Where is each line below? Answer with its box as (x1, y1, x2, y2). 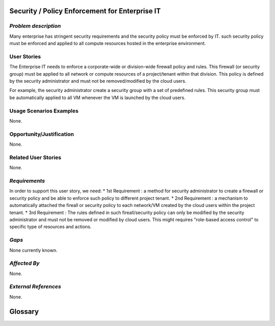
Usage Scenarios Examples (9, 107, 79, 114)
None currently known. (9, 247, 58, 253)
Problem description (9, 22, 61, 30)
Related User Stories (9, 154, 62, 161)
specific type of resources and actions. (9, 224, 92, 230)
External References (9, 283, 61, 290)
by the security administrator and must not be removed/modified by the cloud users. (9, 78, 187, 84)
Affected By (9, 260, 40, 267)
